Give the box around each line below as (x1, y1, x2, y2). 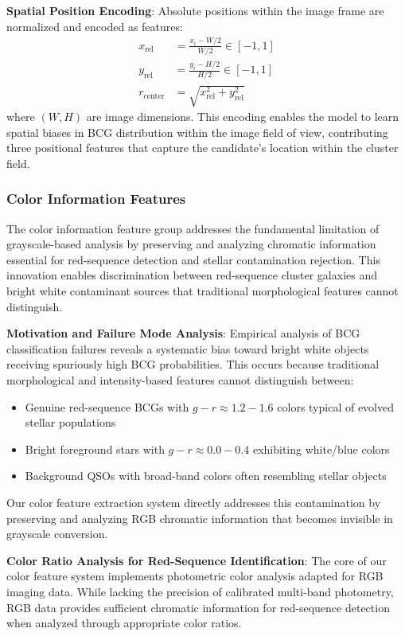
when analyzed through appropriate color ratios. (6, 615, 242, 631)
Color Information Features (6, 189, 186, 209)
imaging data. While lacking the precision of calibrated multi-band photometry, (6, 583, 394, 599)
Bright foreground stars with (25, 440, 165, 457)
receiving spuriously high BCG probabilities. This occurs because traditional (6, 356, 380, 373)
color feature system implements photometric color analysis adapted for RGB (6, 568, 384, 584)
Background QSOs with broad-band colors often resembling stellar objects (25, 467, 387, 484)
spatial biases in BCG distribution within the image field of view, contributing (6, 123, 388, 140)
